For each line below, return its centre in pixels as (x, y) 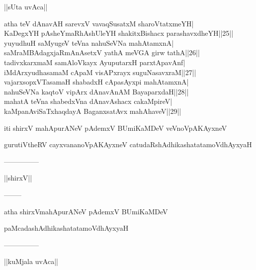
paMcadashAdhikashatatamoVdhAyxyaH (66, 228)
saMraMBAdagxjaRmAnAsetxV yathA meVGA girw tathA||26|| (102, 52)
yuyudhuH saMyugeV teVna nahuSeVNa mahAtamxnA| (89, 43)
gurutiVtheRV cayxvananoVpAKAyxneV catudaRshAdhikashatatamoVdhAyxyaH (128, 144)
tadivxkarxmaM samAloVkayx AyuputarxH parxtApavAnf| (95, 62)
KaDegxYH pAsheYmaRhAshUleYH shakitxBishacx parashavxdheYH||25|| (119, 33)
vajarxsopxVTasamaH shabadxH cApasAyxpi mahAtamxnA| (96, 82)
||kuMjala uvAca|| (31, 261)
